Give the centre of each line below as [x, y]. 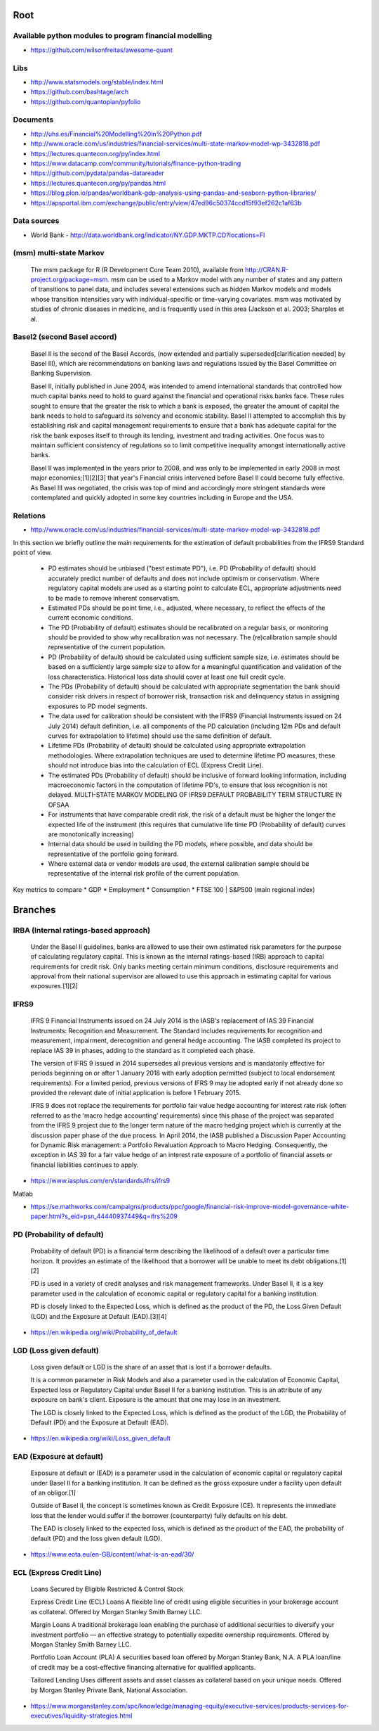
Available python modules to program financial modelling [113, 36]
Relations [29, 516]
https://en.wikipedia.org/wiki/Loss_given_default [101, 1438]
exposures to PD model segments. [98, 706]
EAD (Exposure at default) [58, 1457]
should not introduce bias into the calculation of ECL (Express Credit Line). [156, 765]
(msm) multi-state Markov [59, 253]
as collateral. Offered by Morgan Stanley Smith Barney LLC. [117, 1611]
